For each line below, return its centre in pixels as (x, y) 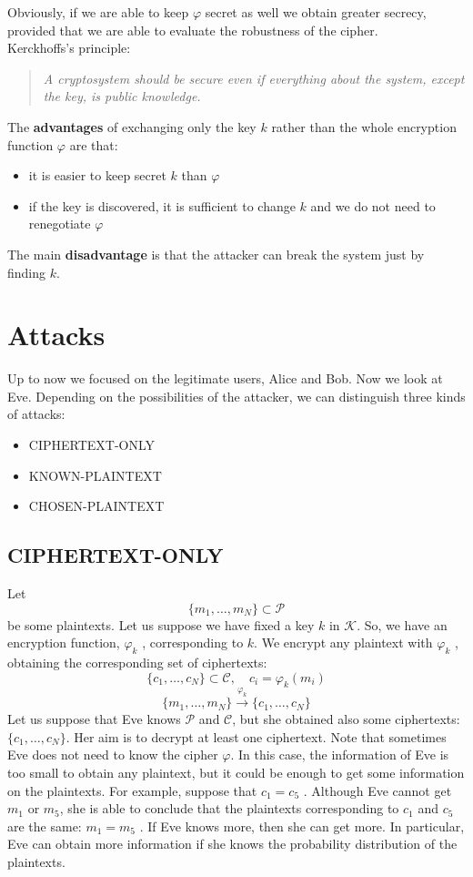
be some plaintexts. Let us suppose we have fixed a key (161, 624)
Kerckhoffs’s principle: (69, 48)
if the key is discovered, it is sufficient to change (162, 205)
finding (27, 272)
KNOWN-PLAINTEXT (95, 475)
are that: (94, 144)
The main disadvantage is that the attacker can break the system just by (216, 254)
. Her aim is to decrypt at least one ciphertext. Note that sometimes (256, 736)
